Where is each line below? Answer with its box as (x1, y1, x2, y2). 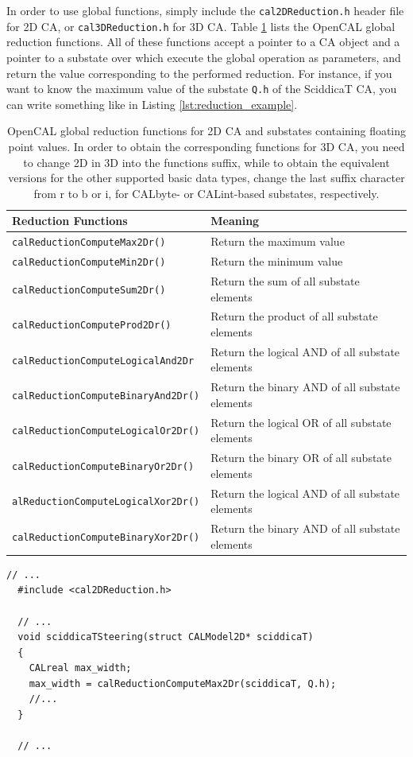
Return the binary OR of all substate (210, 449, 392, 466)
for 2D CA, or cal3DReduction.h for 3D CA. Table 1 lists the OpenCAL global (6, 17, 396, 34)
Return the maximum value (210, 233, 345, 250)
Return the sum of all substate (210, 272, 360, 289)
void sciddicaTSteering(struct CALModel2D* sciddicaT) (17, 631, 314, 643)
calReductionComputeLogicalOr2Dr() (12, 425, 200, 437)
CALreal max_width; (29, 662, 132, 674)
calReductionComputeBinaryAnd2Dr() (12, 390, 200, 402)
